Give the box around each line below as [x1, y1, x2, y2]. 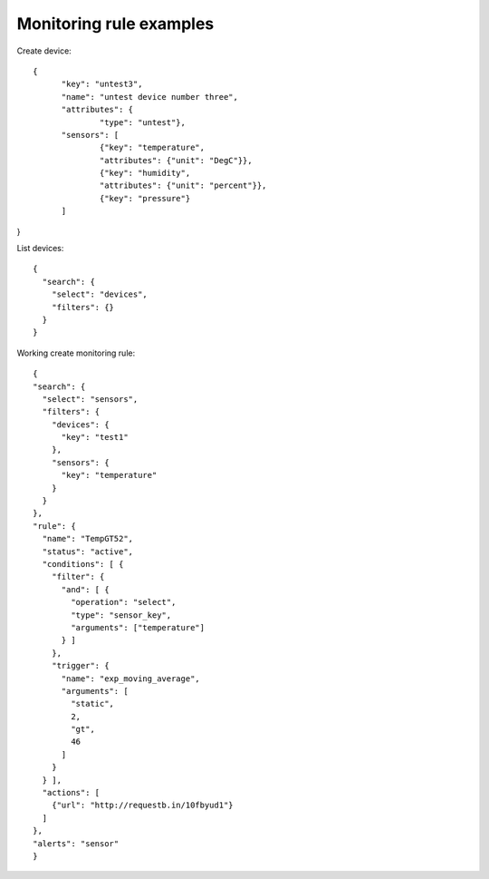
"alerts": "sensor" [33, 838, 120, 848]
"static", [71, 698, 115, 709]
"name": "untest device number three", [61, 92, 239, 102]
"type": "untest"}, [100, 117, 186, 127]
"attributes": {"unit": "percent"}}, [100, 181, 267, 190]
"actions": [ [42, 787, 101, 798]
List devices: [16, 243, 64, 254]
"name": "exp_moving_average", [61, 673, 201, 684]
